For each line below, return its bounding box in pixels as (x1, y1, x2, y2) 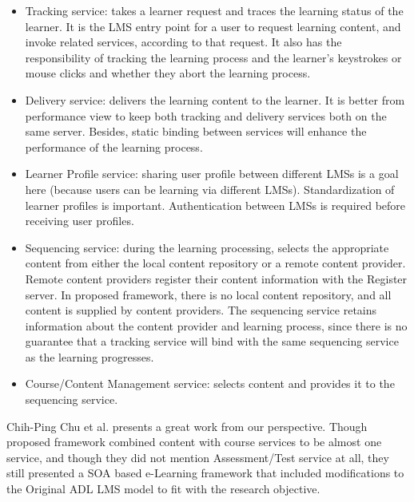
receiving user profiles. (25, 212, 134, 229)
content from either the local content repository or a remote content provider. (25, 255, 406, 271)
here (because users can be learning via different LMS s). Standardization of (25, 180, 395, 197)
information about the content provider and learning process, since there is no (25, 317, 408, 334)
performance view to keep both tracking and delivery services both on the (25, 107, 387, 124)
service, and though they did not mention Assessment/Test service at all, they (6, 449, 389, 465)
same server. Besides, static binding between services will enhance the (25, 123, 367, 140)
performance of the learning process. (25, 138, 203, 155)
